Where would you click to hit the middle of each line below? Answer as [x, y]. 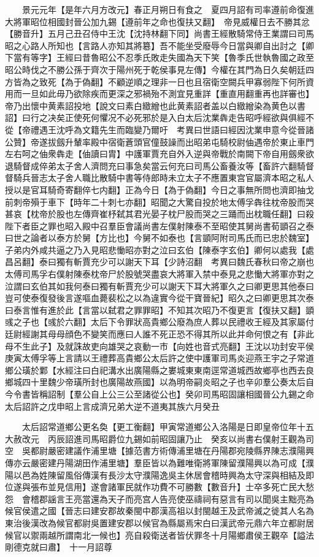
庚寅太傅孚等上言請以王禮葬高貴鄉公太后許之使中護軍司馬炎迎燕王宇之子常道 [159, 358]
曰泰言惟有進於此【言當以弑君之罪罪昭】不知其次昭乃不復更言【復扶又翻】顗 [159, 309]
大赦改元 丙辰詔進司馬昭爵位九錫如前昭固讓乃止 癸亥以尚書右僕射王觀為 [155, 438]
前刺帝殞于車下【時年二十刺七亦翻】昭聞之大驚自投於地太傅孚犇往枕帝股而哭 [159, 202]
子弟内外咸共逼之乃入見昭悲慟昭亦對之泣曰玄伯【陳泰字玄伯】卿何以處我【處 [159, 249]
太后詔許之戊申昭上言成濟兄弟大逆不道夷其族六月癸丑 [112, 406]
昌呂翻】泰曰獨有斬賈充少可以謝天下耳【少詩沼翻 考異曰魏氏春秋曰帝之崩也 [159, 262]
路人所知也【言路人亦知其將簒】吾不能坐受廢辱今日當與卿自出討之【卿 [172, 45]
